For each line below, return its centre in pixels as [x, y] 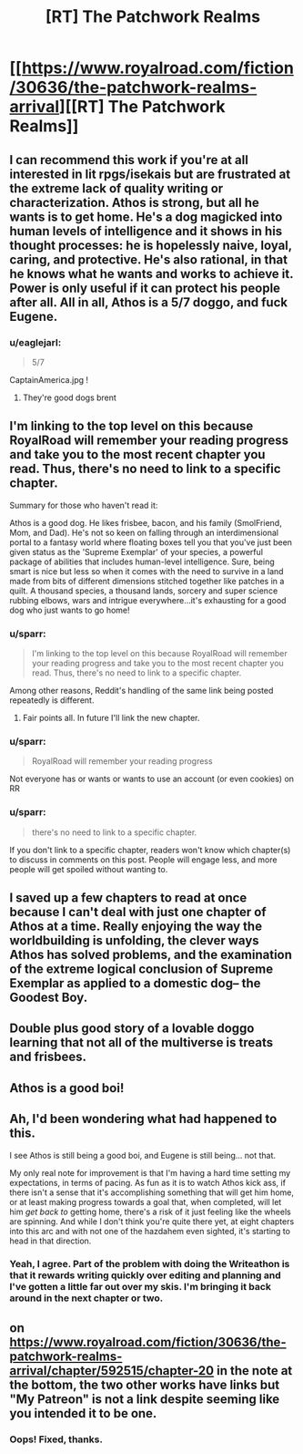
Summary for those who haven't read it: [84, 505]
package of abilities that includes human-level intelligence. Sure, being [142, 562]
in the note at [255, 1371]
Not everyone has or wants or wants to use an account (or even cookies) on [151, 779]
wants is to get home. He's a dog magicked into [146, 217]
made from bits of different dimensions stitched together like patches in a [147, 581]
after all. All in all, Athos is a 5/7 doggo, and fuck [149, 302]
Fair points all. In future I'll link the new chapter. [111, 717]
